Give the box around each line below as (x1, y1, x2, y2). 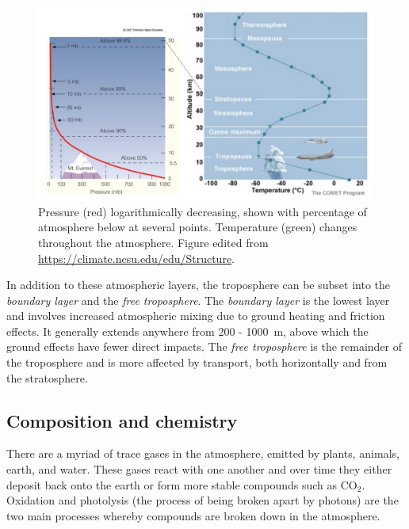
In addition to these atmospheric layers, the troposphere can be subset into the (6, 276, 390, 293)
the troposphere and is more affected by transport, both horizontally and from (6, 354, 388, 371)
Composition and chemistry (6, 408, 238, 432)
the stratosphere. (6, 369, 88, 386)
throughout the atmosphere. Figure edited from (38, 234, 269, 250)
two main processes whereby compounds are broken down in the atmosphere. (6, 507, 380, 523)
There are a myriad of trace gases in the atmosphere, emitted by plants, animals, (6, 445, 399, 462)
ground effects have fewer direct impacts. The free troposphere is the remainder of (6, 338, 403, 355)
